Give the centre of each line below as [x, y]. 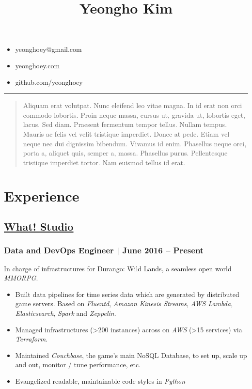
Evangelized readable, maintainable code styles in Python [100, 381]
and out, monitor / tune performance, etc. [78, 365]
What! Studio [39, 226]
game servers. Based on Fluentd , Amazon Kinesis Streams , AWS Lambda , [124, 303]
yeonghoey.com [38, 65]
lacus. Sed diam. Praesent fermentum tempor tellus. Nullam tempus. [125, 124]
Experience [42, 195]
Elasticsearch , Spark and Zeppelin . [66, 313]
